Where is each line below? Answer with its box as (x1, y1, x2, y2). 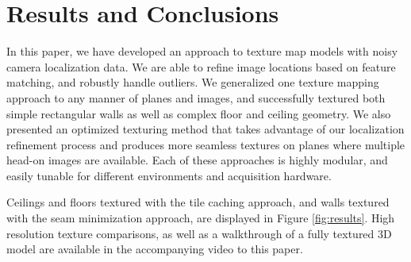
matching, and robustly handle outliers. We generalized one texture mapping (6, 74, 379, 91)
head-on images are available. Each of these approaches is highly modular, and (6, 152, 388, 168)
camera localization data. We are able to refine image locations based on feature (6, 58, 396, 75)
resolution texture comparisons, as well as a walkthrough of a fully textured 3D (6, 225, 392, 241)
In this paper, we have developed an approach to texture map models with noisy (6, 43, 398, 60)
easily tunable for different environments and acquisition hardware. (6, 167, 332, 183)
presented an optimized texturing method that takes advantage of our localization (6, 121, 405, 137)
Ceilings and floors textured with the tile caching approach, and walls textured (6, 194, 390, 210)
